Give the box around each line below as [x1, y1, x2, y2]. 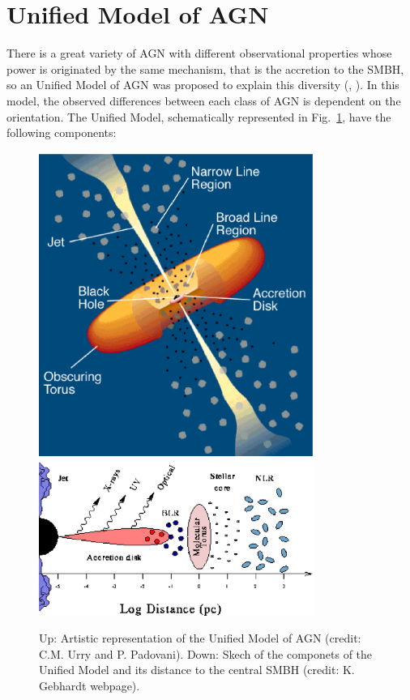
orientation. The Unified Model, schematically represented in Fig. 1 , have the [6, 108, 391, 125]
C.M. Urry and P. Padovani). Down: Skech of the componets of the [39, 645, 373, 662]
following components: [6, 124, 117, 141]
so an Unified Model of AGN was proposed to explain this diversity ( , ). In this [6, 76, 399, 93]
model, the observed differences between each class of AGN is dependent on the [6, 92, 401, 109]
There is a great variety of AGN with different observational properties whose [6, 45, 392, 62]
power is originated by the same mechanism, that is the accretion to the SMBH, [6, 60, 404, 77]
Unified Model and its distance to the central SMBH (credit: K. [39, 661, 355, 678]
